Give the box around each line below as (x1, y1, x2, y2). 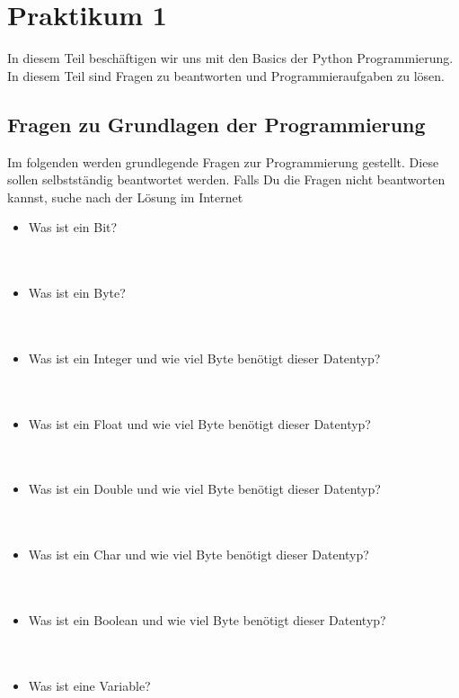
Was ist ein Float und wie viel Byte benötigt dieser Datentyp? (28, 414, 371, 433)
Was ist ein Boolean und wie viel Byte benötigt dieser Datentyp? (28, 610, 386, 629)
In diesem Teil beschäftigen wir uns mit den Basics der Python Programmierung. (7, 49, 454, 67)
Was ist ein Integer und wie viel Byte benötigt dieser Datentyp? (28, 348, 381, 367)
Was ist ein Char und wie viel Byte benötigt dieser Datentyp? (28, 545, 369, 564)
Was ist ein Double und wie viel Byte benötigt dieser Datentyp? (28, 479, 381, 498)
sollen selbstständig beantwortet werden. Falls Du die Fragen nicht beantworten (7, 170, 446, 189)
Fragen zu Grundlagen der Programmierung (7, 110, 426, 138)
